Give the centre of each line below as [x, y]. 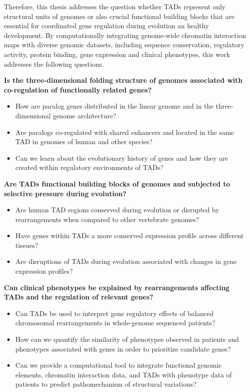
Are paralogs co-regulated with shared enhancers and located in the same [125, 132]
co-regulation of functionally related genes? [78, 89]
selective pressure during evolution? [65, 193]
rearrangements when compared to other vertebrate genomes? [107, 219]
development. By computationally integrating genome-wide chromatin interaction [125, 35]
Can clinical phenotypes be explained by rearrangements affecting [117, 287]
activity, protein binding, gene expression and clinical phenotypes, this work [117, 54]
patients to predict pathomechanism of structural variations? [106, 384]
